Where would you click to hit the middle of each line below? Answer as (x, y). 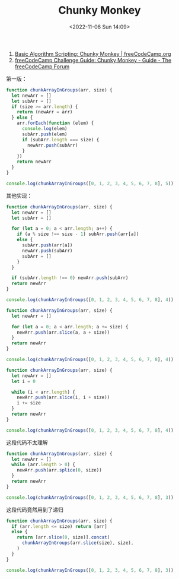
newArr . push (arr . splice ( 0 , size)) (59, 470)
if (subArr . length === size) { (60, 140)
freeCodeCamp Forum (42, 67)
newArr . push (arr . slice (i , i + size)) (63, 398)
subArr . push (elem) (44, 134)
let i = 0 (23, 381)
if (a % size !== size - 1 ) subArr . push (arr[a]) (78, 234)
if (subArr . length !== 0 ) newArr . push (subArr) (70, 278)
